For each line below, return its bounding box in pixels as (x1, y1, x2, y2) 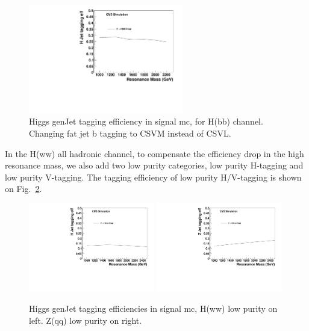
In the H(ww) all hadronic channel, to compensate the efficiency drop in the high (5, 147, 304, 159)
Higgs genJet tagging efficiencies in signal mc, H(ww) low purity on (29, 302, 278, 315)
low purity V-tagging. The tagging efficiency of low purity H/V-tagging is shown (5, 170, 302, 183)
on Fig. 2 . (5, 182, 42, 195)
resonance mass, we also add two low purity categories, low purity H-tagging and (5, 159, 304, 172)
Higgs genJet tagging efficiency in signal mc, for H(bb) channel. (29, 115, 263, 128)
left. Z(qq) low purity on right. (29, 314, 142, 326)
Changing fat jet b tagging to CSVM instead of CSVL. (29, 126, 231, 139)
